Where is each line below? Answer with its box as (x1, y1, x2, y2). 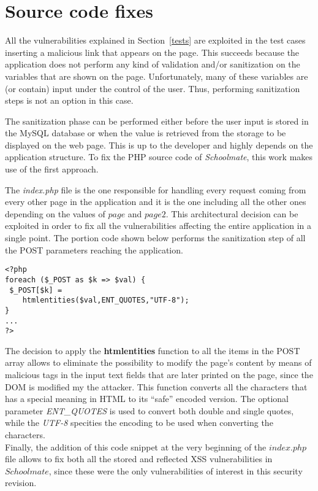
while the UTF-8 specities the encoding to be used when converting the (5, 416, 273, 429)
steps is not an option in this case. (5, 94, 134, 107)
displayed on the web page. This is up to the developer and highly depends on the (5, 138, 313, 151)
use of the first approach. (5, 163, 99, 176)
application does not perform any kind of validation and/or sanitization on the (5, 58, 300, 71)
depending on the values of (5, 207, 105, 220)
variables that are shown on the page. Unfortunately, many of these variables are (5, 69, 308, 82)
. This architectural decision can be (165, 207, 298, 220)
